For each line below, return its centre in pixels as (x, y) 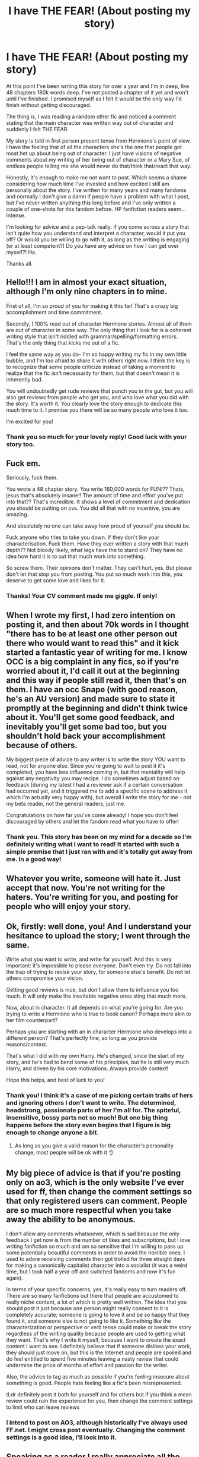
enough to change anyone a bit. (53, 1133)
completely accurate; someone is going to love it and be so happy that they (98, 1315)
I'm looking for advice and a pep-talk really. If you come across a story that (98, 226)
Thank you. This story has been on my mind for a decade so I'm (99, 837)
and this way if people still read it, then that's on (97, 680)
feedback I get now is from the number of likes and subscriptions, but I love (98, 1240)
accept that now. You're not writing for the (86, 887)
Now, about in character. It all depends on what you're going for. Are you (95, 1008)
